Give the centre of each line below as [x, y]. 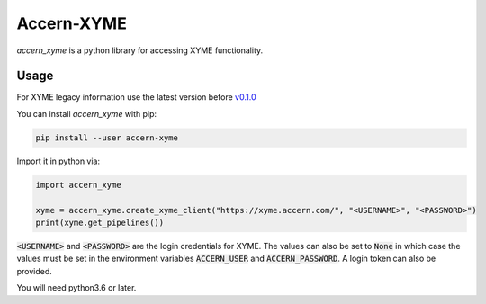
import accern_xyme [78, 185]
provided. [35, 271]
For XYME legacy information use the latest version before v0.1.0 [136, 97]
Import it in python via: [58, 161]
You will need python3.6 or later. [76, 288]
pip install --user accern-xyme [107, 138]
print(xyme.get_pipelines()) [100, 222]
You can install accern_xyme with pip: [87, 113]
